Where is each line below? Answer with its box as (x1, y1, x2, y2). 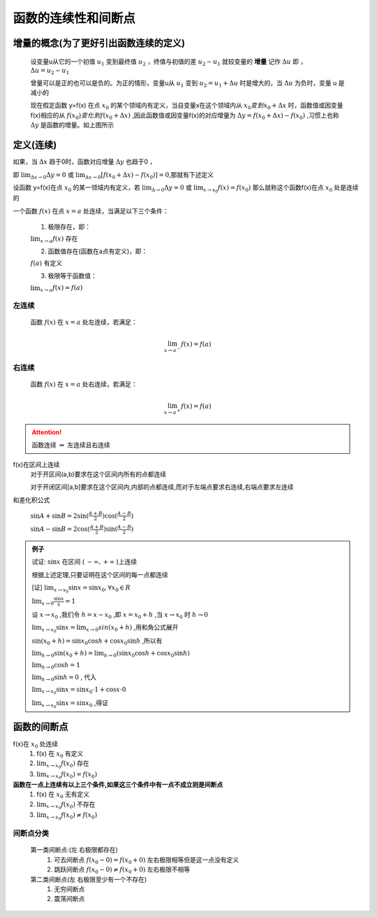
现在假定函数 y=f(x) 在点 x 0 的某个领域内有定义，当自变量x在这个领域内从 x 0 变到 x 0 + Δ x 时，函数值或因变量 (30, 101, 343, 111)
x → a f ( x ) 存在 (40, 235, 78, 245)
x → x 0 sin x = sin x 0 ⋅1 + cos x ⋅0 (41, 685, 126, 696)
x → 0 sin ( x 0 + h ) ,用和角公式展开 (86, 623, 179, 633)
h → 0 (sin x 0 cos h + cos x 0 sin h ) (103, 649, 190, 659)
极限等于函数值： (47, 271, 97, 280)
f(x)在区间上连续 (13, 460, 61, 469)
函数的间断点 (13, 721, 68, 733)
